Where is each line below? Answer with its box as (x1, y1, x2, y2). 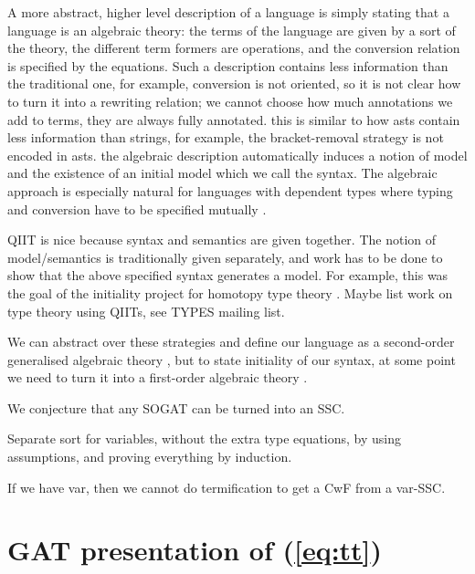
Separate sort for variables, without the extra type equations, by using (7, 429, 402, 448)
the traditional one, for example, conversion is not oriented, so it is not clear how (7, 74, 461, 93)
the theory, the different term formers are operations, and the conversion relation (7, 38, 460, 57)
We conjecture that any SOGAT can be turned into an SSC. (7, 398, 345, 417)
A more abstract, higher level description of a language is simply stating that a (7, 3, 449, 21)
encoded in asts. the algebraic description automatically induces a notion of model (7, 145, 468, 164)
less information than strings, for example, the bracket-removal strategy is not (7, 128, 444, 147)
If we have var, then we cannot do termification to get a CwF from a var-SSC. (7, 477, 446, 496)
